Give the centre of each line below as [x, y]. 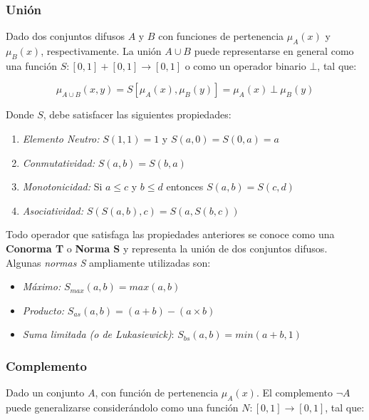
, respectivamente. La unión [101, 51]
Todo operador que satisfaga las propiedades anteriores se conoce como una [170, 234]
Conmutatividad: [59, 162]
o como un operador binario [245, 65]
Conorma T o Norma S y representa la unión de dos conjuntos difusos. [167, 248]
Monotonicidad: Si [62, 186]
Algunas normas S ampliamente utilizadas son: [108, 262]
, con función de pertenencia [157, 393]
